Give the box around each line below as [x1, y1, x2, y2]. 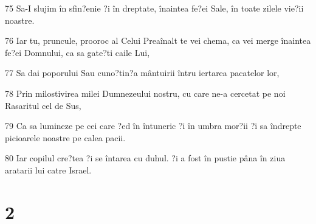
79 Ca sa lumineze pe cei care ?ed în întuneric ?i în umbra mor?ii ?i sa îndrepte [5, 119, 301, 132]
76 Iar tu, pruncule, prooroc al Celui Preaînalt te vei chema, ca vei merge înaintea [5, 34, 311, 47]
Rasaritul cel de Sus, [5, 99, 81, 111]
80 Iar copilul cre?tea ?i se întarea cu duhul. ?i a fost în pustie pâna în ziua [5, 152, 286, 164]
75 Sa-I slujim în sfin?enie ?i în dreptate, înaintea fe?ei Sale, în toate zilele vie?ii [5, 2, 304, 14]
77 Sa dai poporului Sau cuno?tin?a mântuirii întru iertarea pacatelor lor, [5, 66, 280, 79]
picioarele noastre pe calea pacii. [5, 131, 126, 144]
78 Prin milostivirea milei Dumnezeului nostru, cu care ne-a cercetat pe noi [5, 86, 286, 99]
